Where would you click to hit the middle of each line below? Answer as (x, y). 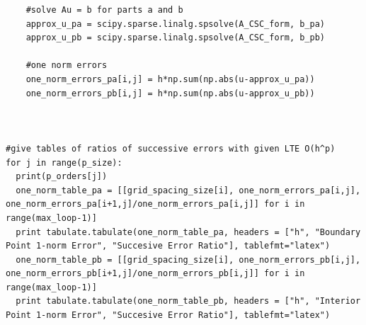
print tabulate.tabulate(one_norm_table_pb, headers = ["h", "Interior (188, 301)
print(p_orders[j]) (62, 177)
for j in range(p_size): (64, 162)
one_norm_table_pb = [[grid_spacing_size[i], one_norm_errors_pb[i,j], (188, 260)
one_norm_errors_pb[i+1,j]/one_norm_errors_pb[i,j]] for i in (155, 274)
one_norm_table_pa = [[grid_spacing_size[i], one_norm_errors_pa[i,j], (188, 190)
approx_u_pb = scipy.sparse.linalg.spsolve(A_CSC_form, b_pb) (176, 38)
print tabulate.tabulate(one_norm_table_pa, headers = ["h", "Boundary (188, 232)
